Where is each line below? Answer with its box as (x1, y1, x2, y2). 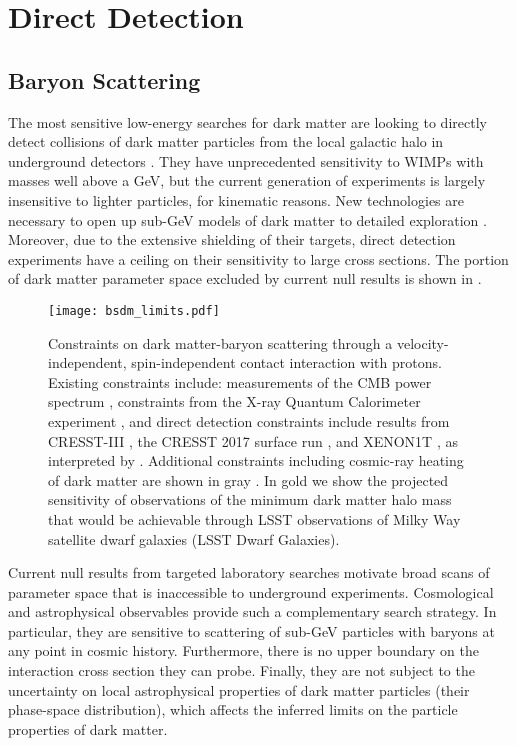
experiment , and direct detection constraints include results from (48, 410, 450, 431)
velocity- (396, 332, 449, 353)
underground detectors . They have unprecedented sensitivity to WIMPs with (8, 150, 484, 171)
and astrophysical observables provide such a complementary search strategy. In (8, 601, 497, 622)
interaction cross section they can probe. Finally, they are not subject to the (8, 660, 475, 681)
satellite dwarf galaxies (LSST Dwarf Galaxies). (48, 528, 340, 549)
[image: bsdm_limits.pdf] (48, 303, 220, 318)
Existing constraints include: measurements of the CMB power (48, 371, 432, 392)
